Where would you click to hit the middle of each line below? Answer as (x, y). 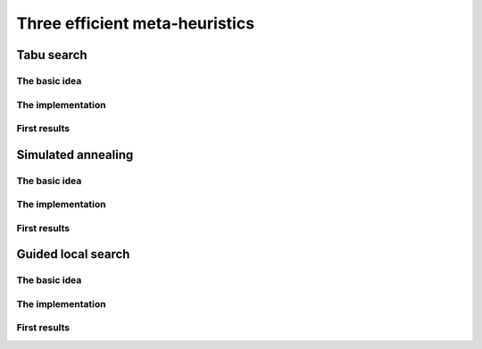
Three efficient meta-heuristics (135, 23)
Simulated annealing (75, 155)
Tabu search (52, 55)
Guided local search (73, 254)
